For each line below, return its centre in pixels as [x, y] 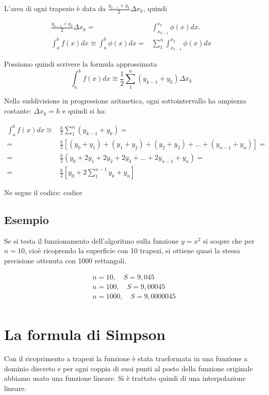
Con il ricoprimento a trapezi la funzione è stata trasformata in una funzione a [126, 358]
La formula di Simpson [85, 334]
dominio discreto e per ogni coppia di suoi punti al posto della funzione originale [128, 368]
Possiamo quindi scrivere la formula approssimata [81, 64]
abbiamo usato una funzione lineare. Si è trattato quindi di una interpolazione [125, 378]
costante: [18, 111]
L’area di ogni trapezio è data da [55, 8]
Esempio [26, 220]
